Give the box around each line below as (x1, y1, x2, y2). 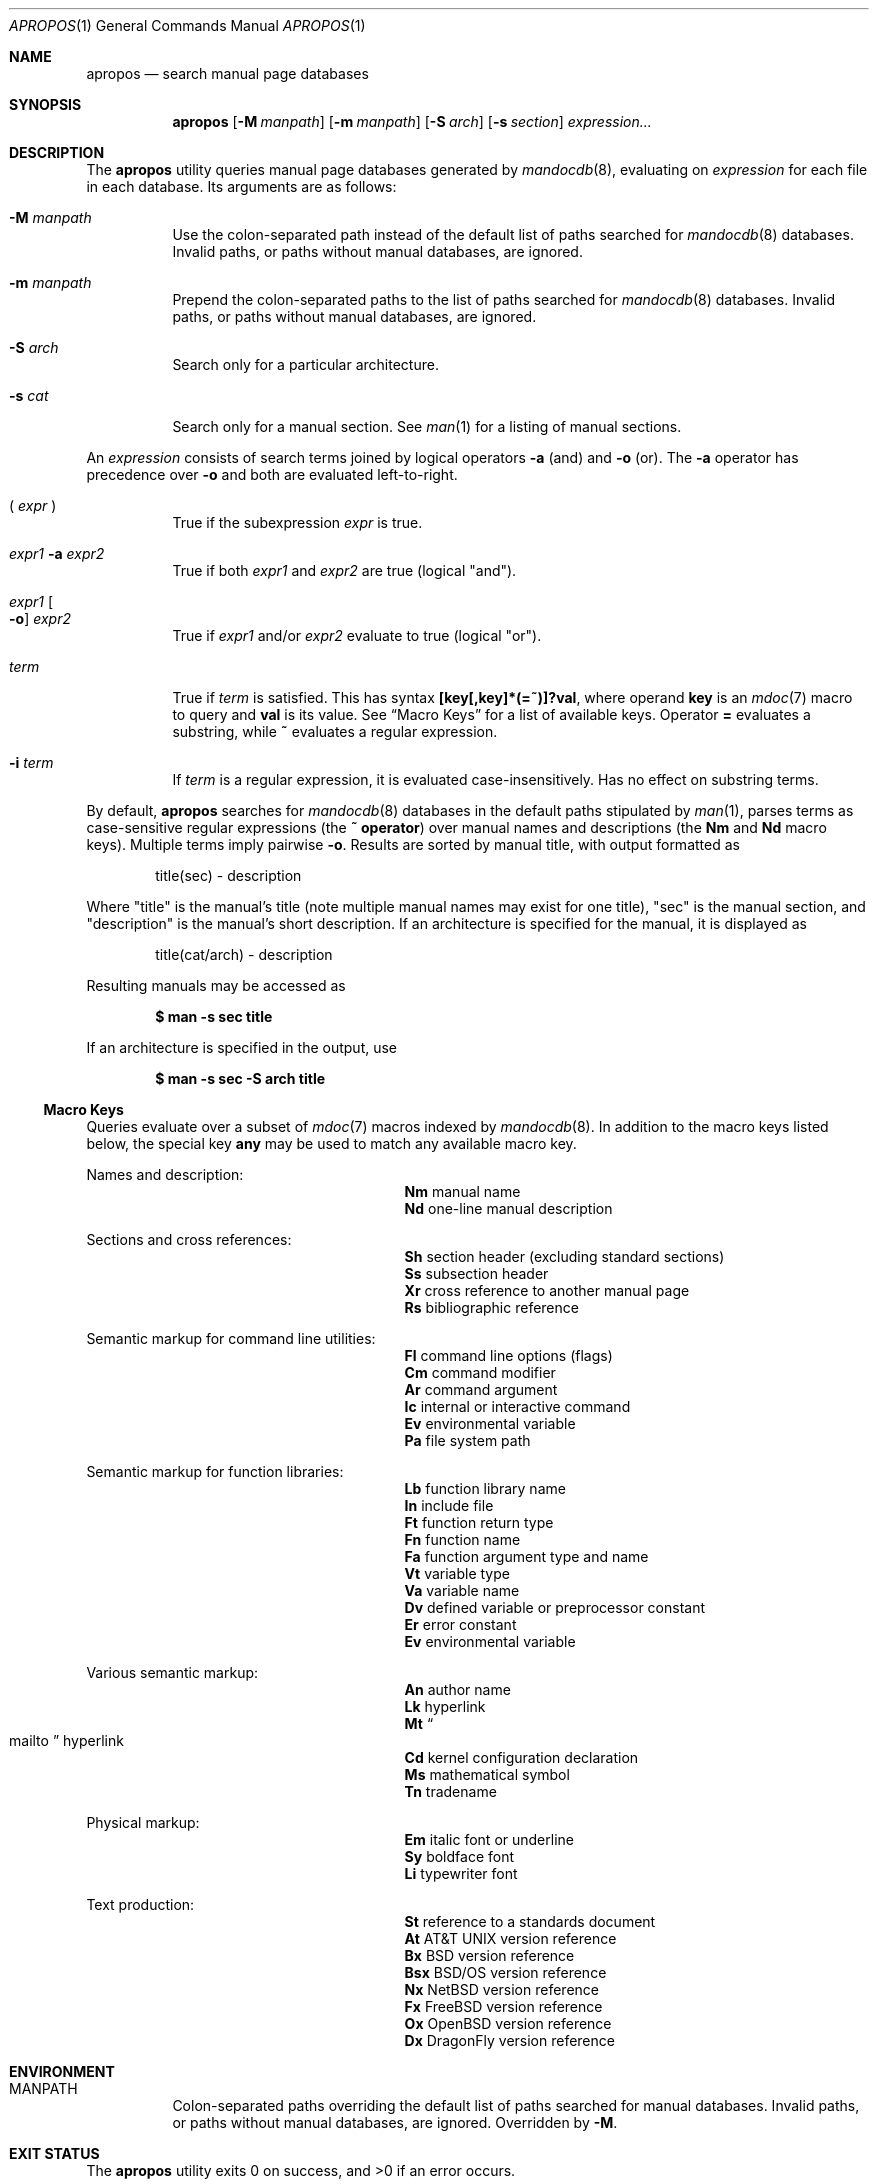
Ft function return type (404, 1514, 554, 1531)
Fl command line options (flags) (404, 1347, 613, 1364)
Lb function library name (404, 1480, 566, 1497)
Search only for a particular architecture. (172, 356, 439, 373)
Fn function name (404, 1531, 521, 1548)
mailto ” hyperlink (9, 1732, 124, 1749)
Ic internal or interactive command (404, 1398, 631, 1415)
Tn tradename (404, 1783, 497, 1800)
